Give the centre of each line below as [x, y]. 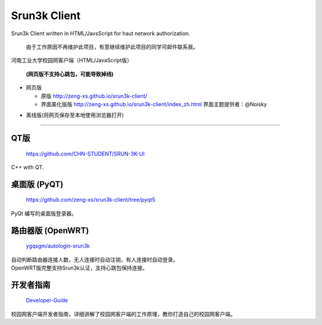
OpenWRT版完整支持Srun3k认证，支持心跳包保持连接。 [79, 268]
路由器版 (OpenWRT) [50, 230]
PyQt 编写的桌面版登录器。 [44, 213]
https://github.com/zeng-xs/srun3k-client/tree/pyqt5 [91, 200]
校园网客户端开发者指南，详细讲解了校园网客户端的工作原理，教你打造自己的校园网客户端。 [123, 314]
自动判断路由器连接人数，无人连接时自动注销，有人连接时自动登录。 [95, 259]
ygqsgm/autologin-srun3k [58, 246]
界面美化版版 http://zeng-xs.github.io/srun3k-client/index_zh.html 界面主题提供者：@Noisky [154, 104]
